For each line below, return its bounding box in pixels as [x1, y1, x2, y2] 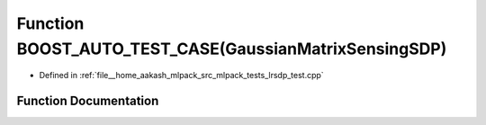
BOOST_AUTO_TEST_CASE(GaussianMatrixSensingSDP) [16, 39, 447, 58]
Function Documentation [16, 94, 159, 109]
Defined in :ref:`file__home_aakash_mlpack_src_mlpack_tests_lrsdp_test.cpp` [39, 70, 324, 81]
